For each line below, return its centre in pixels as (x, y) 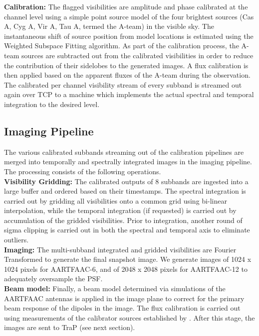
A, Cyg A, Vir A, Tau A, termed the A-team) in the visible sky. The (109, 26)
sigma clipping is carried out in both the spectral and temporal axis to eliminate (127, 230)
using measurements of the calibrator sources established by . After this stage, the (129, 317)
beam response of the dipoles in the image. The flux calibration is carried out (122, 308)
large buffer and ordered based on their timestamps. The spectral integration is (125, 191)
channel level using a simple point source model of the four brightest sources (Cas (129, 16)
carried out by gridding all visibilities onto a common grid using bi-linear (116, 200)
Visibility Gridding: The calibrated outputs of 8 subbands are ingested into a (126, 181)
